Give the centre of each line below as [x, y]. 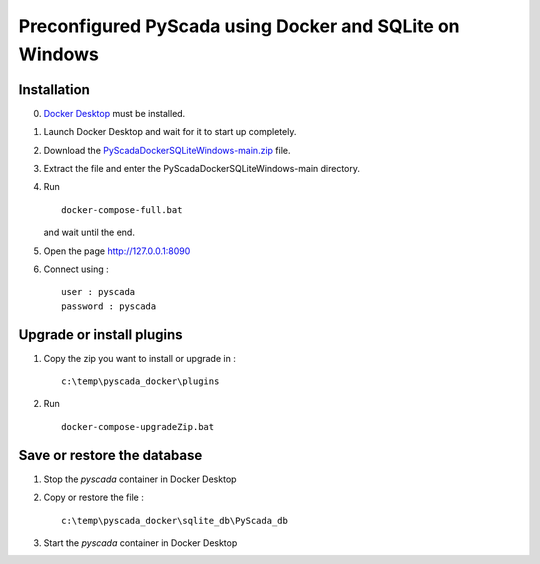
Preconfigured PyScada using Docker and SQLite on [239, 26]
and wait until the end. [89, 232]
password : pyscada [109, 306]
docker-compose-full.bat [122, 209]
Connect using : [76, 269]
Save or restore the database [110, 455]
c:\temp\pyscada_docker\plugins [140, 381]
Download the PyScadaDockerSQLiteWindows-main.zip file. [167, 150]
